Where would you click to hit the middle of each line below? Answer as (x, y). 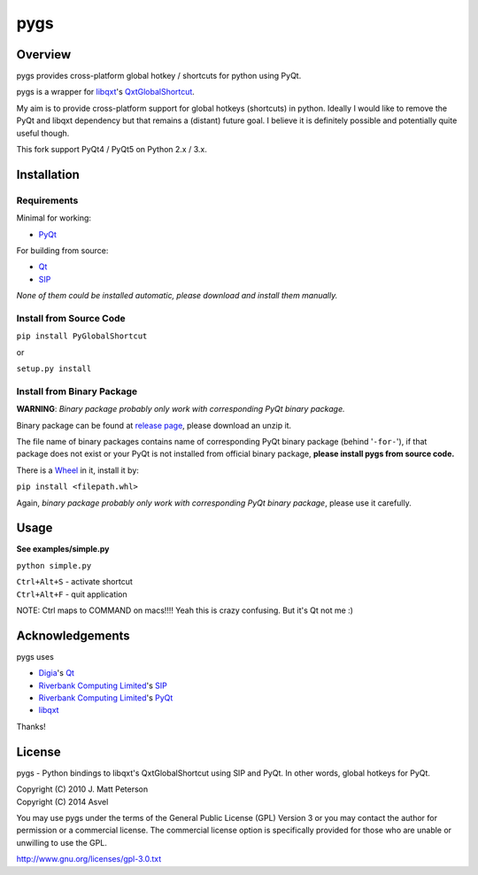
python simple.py (54, 565)
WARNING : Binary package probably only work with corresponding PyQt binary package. (181, 409)
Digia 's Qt (57, 673)
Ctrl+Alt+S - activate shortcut (74, 582)
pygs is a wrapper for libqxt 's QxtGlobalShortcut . (105, 92)
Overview (44, 54)
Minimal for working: (54, 218)
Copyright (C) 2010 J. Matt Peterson (82, 789)
